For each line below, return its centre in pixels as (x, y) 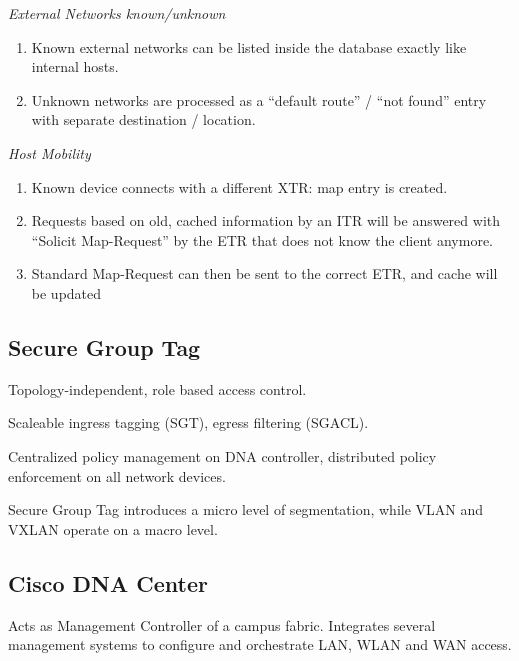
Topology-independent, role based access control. (157, 388)
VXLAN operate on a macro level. (113, 528)
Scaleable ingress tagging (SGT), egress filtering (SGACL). (188, 422)
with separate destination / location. (143, 119)
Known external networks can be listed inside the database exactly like (249, 46)
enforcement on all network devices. (117, 475)
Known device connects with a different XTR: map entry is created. (239, 186)
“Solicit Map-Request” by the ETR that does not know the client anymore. (262, 239)
